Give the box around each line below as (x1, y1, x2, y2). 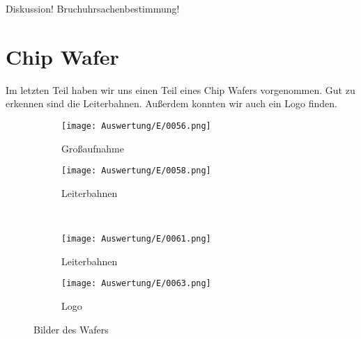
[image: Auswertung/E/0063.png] (61, 278, 211, 289)
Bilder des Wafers (33, 322, 109, 336)
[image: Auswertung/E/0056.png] (61, 120, 211, 131)
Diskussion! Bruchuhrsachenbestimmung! (6, 1, 180, 15)
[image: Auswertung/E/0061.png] (61, 234, 211, 244)
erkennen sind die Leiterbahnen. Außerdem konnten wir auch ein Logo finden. (6, 96, 337, 111)
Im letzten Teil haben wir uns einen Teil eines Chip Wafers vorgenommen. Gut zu (6, 82, 355, 97)
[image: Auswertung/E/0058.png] (61, 166, 211, 176)
